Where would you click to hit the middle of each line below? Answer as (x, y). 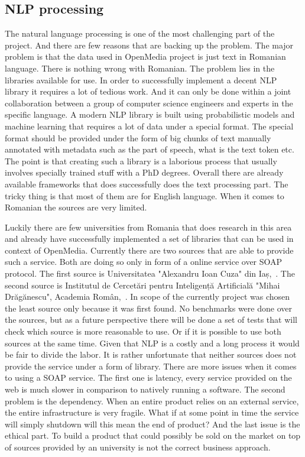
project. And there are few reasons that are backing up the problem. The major (149, 45)
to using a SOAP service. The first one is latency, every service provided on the (148, 377)
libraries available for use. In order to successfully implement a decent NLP (141, 80)
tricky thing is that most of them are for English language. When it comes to (145, 195)
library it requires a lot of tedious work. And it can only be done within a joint (148, 91)
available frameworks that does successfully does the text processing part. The (147, 184)
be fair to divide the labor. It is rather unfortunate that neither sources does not (151, 354)
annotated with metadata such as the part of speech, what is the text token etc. (150, 149)
